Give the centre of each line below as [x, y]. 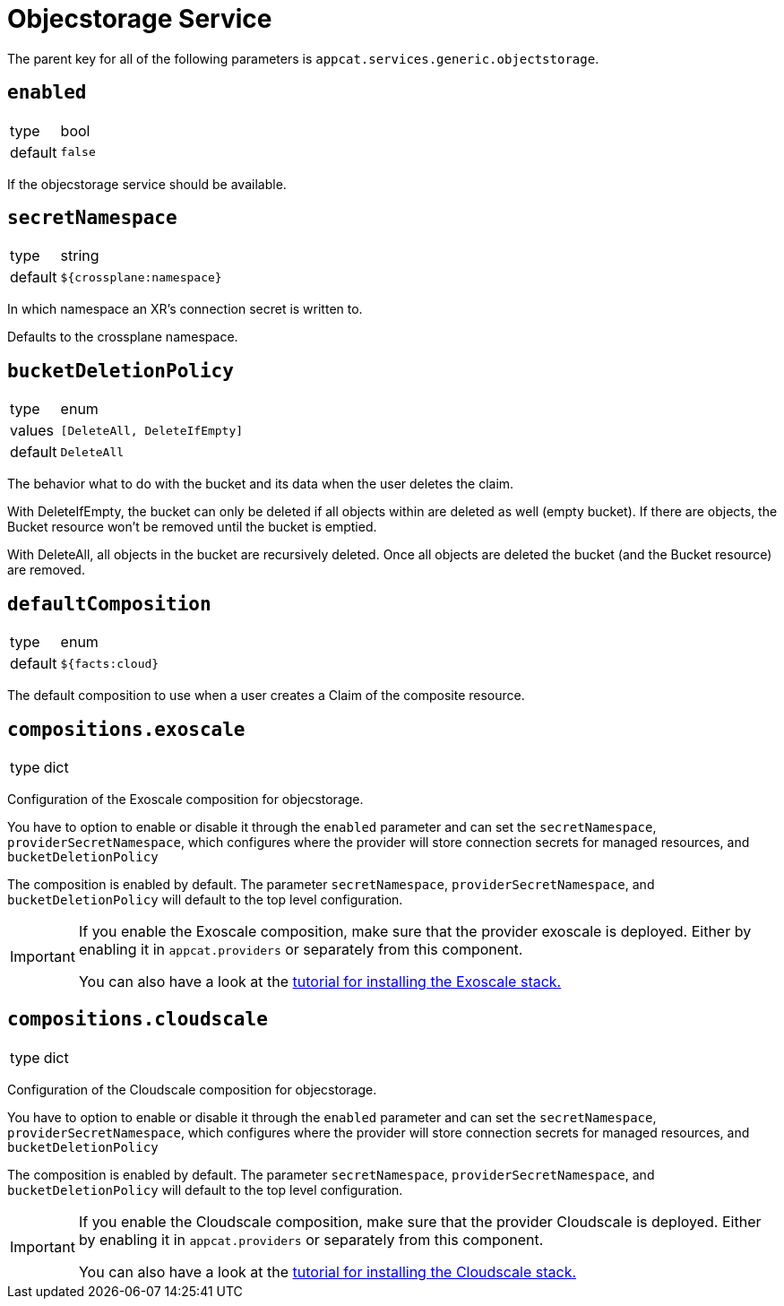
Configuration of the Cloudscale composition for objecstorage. [192, 1089]
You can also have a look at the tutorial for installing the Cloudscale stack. [327, 1271]
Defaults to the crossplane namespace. [123, 337]
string [80, 256]
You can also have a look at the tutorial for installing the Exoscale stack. [320, 981]
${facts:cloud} [110, 663]
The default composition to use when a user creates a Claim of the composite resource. [266, 696]
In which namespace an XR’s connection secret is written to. [185, 309]
